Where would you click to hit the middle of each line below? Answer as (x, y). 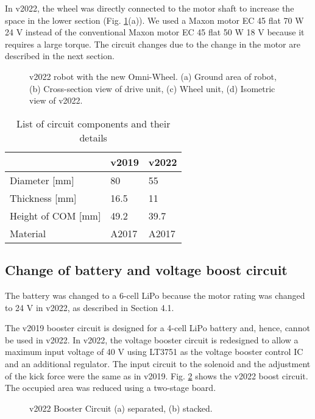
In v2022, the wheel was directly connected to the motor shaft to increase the (150, 8)
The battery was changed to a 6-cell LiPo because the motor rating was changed (155, 295)
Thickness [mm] (43, 198)
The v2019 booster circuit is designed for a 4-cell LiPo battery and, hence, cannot (157, 328)
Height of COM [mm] (55, 215)
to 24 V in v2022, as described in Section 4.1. (90, 307)
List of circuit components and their (93, 123)
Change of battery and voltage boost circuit (146, 270)
